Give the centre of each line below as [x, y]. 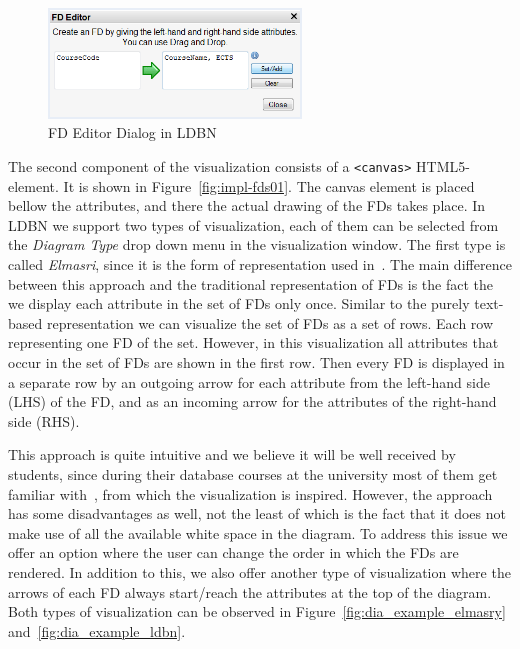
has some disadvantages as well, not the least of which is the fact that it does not [257, 513]
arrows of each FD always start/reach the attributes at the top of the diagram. [250, 591]
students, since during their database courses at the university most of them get [253, 473]
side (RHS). [44, 420]
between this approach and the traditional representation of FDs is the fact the [251, 283]
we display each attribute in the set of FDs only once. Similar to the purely [239, 303]
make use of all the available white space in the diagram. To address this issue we [258, 532]
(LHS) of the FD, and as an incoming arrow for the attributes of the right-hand [252, 401]
